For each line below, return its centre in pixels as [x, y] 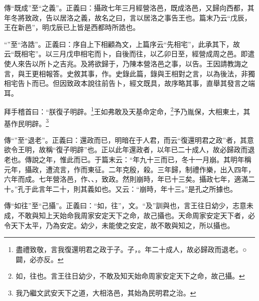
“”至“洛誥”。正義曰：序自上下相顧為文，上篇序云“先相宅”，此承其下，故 [122, 44]
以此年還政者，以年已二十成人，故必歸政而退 [182, 150]
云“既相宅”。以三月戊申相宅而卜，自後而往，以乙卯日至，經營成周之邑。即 [126, 54]
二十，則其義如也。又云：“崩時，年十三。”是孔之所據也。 [145, 188]
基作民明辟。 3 [26, 122]
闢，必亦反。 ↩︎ [40, 259]
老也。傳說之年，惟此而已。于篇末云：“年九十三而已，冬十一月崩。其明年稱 [128, 159]
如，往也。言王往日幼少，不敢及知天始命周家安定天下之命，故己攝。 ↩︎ [130, 276]
